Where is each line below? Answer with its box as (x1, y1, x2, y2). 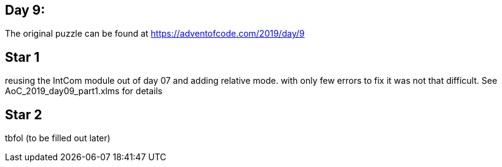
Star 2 (5, 106, 42, 122)
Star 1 (5, 49, 40, 65)
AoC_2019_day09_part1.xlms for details (5, 86, 163, 97)
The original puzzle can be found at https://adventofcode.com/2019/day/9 (5, 28, 305, 39)
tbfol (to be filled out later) (5, 133, 111, 144)
